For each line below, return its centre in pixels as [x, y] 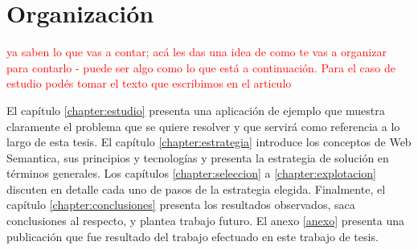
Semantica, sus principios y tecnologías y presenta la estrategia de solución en [198, 157]
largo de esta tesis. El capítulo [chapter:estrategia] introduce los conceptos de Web [209, 142]
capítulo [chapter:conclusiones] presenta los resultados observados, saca [181, 205]
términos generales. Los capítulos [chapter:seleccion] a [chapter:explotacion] [192, 173]
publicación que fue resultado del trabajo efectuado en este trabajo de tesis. [193, 236]
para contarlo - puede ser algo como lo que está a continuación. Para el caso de [201, 67]
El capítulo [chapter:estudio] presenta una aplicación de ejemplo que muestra [196, 110]
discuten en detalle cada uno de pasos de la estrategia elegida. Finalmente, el [196, 189]
